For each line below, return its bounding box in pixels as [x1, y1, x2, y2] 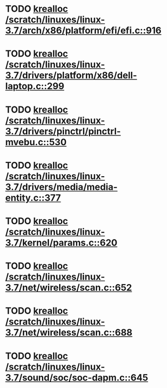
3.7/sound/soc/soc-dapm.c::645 [5, 372, 149, 383]
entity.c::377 [5, 192, 61, 204]
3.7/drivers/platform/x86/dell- [5, 70, 137, 81]
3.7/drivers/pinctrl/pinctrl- [5, 125, 121, 137]
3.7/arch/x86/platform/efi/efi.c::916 [5, 25, 162, 36]
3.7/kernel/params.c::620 [5, 237, 118, 248]
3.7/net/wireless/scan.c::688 [5, 327, 133, 339]
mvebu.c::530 [5, 136, 67, 148]
